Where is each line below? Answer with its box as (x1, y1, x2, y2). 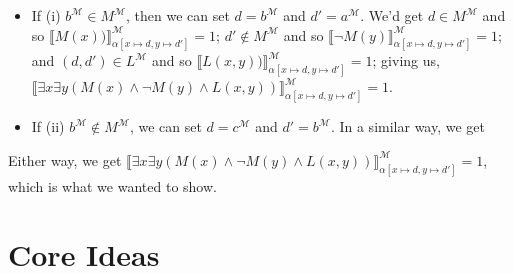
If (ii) (31, 116, 65, 137)
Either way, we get (8, 149, 122, 170)
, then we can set (126, 5, 230, 25)
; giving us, (372, 50, 440, 71)
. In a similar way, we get (330, 116, 485, 137)
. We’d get (360, 5, 424, 25)
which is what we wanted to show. (8, 175, 217, 196)
